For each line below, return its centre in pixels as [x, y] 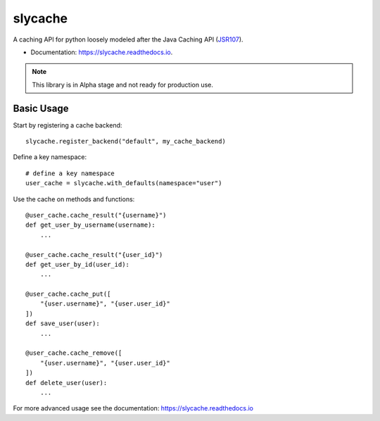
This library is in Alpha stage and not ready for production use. [123, 84]
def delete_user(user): [66, 383]
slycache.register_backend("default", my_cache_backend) [126, 142]
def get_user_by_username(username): [91, 225]
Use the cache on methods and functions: [74, 199]
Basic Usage [41, 108]
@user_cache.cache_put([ [68, 294]
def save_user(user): [63, 323]
